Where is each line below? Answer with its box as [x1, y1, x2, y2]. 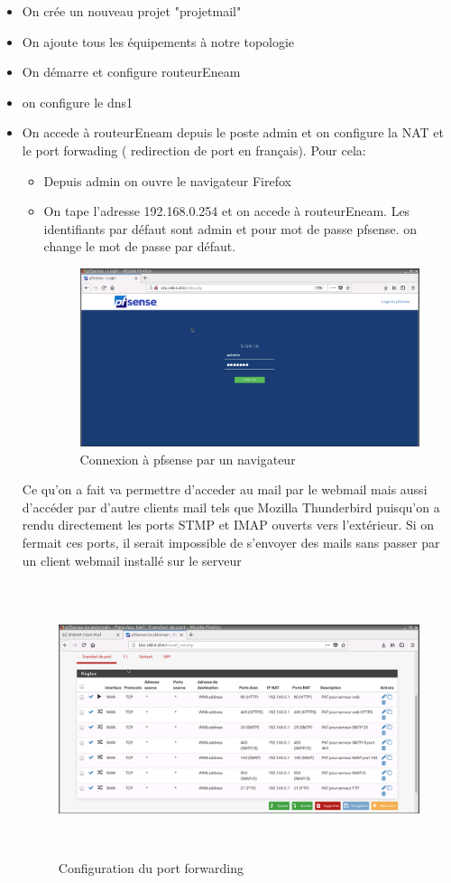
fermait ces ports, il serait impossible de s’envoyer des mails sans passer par [22, 532, 440, 551]
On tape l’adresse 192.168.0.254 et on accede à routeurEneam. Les [43, 202, 410, 221]
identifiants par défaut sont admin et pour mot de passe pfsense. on [43, 219, 418, 238]
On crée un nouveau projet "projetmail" [22, 2, 242, 20]
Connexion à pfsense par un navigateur [79, 449, 296, 468]
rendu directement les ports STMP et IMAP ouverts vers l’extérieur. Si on [22, 515, 435, 534]
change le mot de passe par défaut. [43, 237, 236, 256]
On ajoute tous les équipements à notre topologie [22, 32, 295, 51]
